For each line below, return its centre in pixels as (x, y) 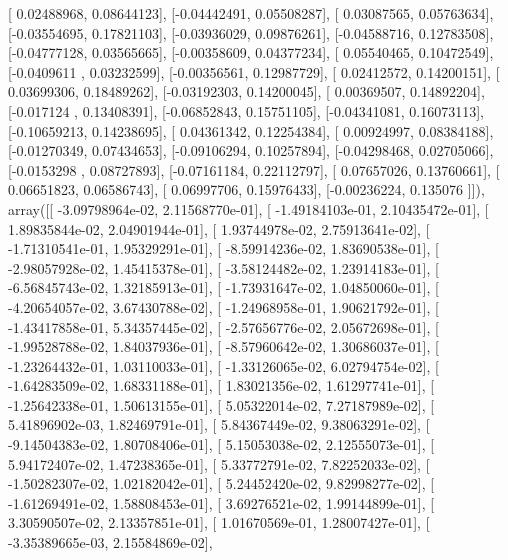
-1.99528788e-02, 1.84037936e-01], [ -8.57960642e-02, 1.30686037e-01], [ (223, 346)
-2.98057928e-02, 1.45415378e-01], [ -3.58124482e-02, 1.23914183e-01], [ (223, 267)
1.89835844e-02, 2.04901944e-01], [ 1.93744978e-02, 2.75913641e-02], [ (219, 228)
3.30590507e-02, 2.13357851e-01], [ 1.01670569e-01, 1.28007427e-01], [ (219, 522)
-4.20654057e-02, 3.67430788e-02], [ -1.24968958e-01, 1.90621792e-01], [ (223, 306)
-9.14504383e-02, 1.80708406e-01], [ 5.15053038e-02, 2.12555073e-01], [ (221, 444)
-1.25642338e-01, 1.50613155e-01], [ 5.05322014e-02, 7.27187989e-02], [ (221, 404)
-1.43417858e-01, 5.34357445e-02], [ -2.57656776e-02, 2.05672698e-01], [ (223, 326)
